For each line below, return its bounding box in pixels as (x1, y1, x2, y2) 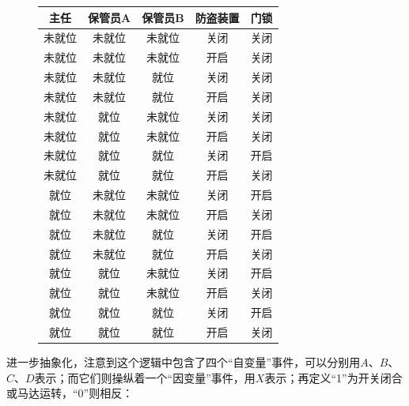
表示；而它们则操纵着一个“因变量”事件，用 (34, 369, 256, 385)
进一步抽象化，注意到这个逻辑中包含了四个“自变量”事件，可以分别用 (6, 354, 361, 370)
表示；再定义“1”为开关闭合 (264, 369, 403, 385)
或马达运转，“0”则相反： (6, 385, 134, 401)
